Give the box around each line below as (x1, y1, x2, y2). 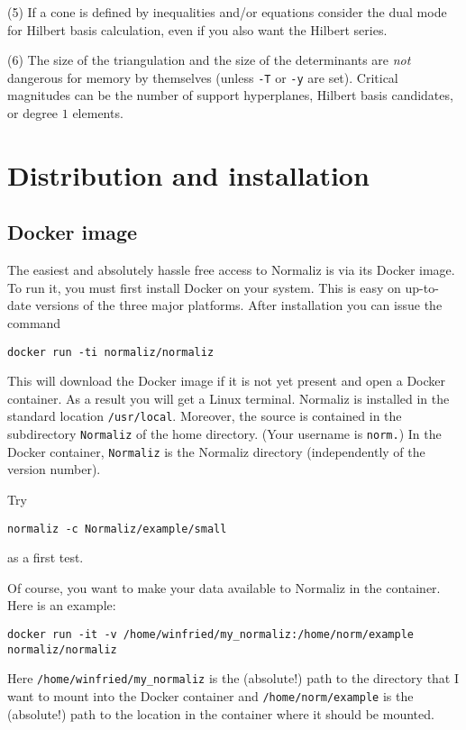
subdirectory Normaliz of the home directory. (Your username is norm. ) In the (7, 424, 442, 443)
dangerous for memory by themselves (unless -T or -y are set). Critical (7, 68, 398, 87)
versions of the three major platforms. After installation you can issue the (35, 296, 443, 315)
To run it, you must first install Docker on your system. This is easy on (7, 278, 401, 297)
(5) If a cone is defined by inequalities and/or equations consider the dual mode (7, 3, 447, 21)
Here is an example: (7, 596, 116, 615)
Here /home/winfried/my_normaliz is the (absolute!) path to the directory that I (7, 669, 460, 688)
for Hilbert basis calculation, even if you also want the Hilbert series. (7, 20, 388, 39)
